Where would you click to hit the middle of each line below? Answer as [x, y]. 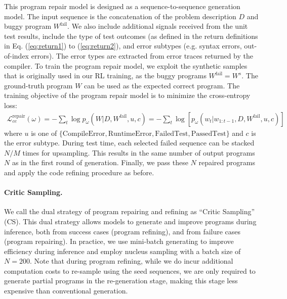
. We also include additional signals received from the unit [158, 26]
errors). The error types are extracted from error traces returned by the [142, 55]
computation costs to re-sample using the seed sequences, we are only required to [130, 270]
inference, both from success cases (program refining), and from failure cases [122, 231]
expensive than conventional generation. [66, 291]
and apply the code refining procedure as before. [79, 172]
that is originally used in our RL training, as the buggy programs [105, 76]
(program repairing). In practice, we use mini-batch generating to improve [119, 241]
